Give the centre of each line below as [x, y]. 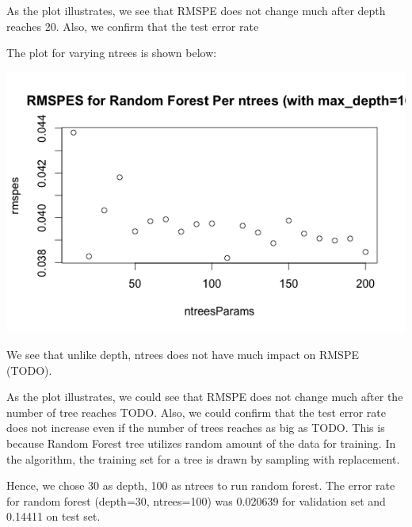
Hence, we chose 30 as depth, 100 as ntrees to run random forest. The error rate [201, 485]
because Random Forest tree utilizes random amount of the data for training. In [201, 443]
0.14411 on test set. [53, 516]
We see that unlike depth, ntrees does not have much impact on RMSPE [183, 354]
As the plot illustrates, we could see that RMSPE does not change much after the [205, 397]
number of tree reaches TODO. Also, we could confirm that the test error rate [196, 412]
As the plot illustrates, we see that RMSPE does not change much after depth [196, 10]
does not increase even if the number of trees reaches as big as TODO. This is [196, 428]
